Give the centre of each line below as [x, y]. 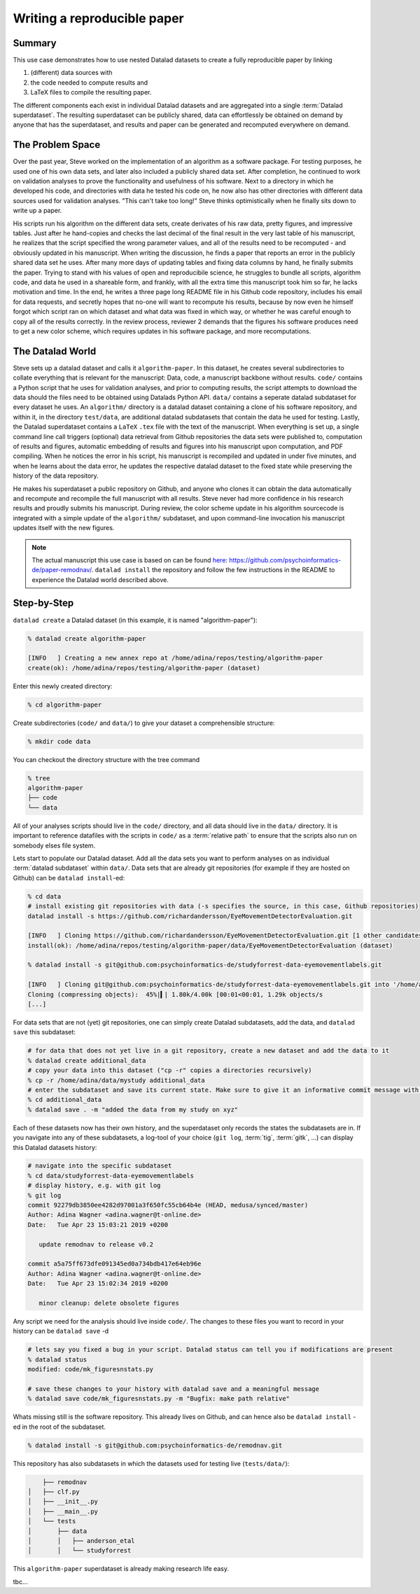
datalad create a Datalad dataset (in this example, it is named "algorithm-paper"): [135, 620]
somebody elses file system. [54, 845]
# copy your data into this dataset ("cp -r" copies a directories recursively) [170, 1070]
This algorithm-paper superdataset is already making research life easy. [121, 1569]
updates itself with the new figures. [64, 528]
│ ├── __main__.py [63, 1511]
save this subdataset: [44, 1032]
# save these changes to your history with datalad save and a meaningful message [174, 1389]
